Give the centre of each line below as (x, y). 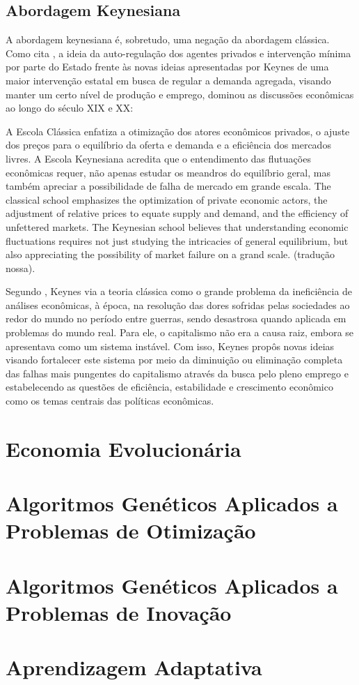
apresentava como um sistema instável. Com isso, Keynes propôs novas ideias (170, 346)
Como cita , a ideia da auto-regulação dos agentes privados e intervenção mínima (178, 53)
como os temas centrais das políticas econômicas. (110, 401)
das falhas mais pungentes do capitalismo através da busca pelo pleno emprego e (177, 373)
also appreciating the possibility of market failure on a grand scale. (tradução (170, 254)
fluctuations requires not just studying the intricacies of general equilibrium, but (177, 240)
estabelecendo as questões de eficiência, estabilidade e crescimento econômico (169, 387)
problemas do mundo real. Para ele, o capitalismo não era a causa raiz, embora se (180, 332)
